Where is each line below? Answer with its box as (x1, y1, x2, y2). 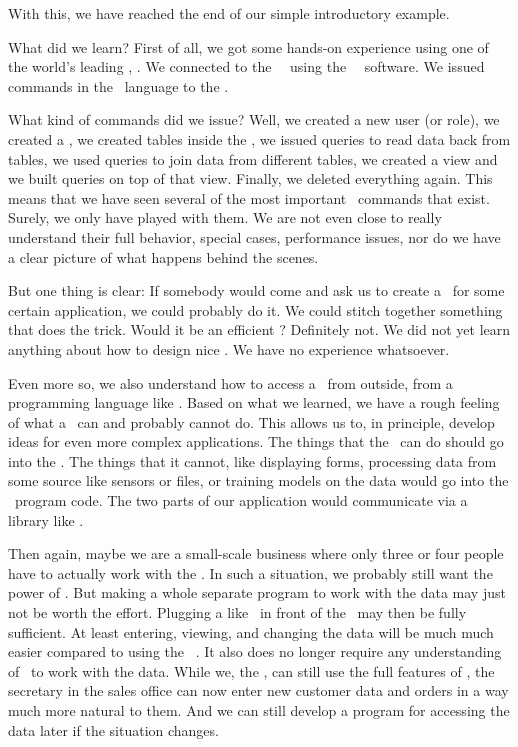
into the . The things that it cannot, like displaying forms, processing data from (8, 450, 497, 471)
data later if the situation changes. (8, 719, 219, 740)
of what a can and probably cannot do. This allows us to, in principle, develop (8, 411, 495, 432)
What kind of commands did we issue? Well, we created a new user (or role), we (8, 109, 500, 130)
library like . (8, 509, 84, 530)
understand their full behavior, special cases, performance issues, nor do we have (8, 226, 501, 247)
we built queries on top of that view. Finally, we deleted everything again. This (8, 168, 493, 189)
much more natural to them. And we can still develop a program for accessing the (8, 700, 510, 720)
